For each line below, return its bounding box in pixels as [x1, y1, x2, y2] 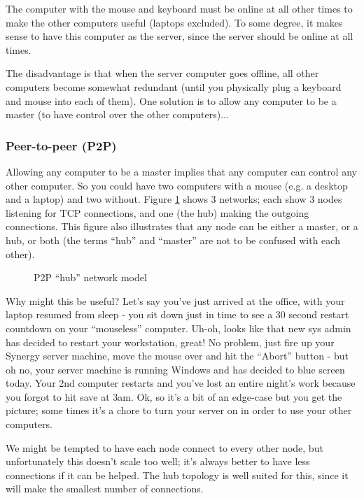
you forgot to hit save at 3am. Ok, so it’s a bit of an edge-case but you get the [6, 389, 342, 404]
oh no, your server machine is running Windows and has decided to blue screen [6, 362, 345, 376]
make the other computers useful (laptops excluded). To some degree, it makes [6, 15, 343, 29]
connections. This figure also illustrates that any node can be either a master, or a [6, 219, 358, 234]
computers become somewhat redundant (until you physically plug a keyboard [6, 79, 342, 94]
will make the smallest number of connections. [6, 481, 204, 496]
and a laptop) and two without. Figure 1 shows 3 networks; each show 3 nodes [6, 192, 342, 206]
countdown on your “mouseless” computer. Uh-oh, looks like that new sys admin [6, 320, 351, 335]
